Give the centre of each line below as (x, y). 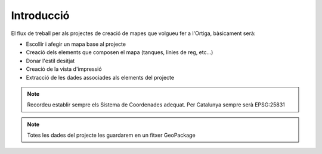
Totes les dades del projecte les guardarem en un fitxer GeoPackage (112, 135)
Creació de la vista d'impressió (64, 69)
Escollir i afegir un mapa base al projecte (76, 44)
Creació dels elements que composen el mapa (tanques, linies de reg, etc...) (120, 52)
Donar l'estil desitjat (50, 61)
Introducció (40, 15)
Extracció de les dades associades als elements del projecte (100, 77)
